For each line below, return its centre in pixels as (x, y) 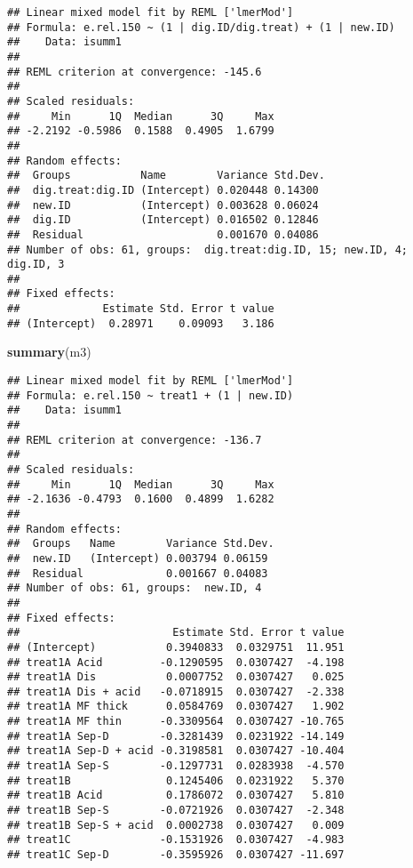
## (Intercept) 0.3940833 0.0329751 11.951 (176, 647)
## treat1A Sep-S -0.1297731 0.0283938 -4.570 (176, 766)
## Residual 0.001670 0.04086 (163, 234)
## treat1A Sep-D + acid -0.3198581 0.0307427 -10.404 (176, 751)
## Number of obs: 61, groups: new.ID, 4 (135, 588)
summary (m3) (49, 352)
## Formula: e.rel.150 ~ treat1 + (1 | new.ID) (151, 395)
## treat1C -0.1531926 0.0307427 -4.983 (176, 840)
